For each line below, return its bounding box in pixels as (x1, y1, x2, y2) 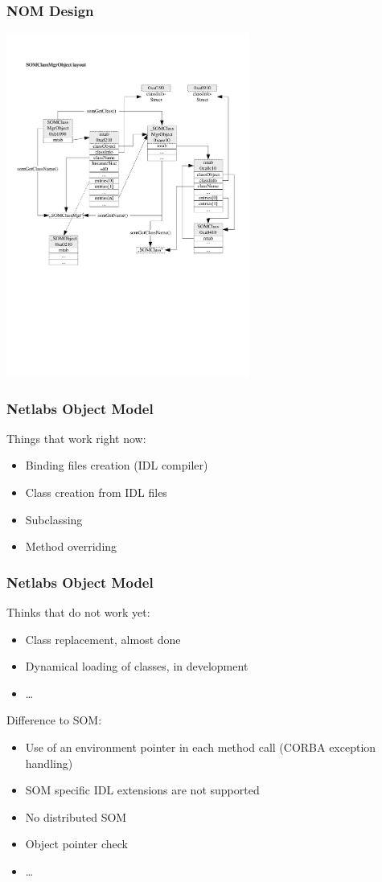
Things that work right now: (6, 429, 146, 446)
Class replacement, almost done (25, 630, 181, 647)
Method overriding (25, 538, 117, 555)
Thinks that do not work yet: (6, 604, 150, 621)
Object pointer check (25, 835, 129, 852)
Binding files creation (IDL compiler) (25, 457, 208, 474)
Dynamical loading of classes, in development (25, 658, 249, 675)
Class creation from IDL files (25, 484, 167, 501)
